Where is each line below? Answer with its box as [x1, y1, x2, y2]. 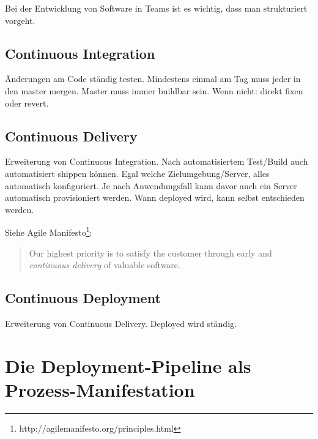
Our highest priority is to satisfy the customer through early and [29, 246, 272, 259]
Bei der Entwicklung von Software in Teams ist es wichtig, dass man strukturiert [5, 2, 308, 14]
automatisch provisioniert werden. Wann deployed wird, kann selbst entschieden [5, 191, 305, 204]
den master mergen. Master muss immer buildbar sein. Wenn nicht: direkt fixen [5, 84, 303, 97]
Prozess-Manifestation [5, 377, 195, 402]
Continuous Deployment [5, 288, 161, 307]
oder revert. [5, 96, 49, 109]
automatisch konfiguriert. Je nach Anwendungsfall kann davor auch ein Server [5, 179, 297, 192]
